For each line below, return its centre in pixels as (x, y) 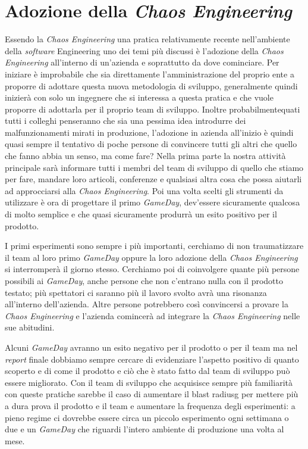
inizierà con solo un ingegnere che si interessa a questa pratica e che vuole (139, 97)
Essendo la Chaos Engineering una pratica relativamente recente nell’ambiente (147, 39)
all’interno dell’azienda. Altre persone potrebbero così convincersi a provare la (147, 304)
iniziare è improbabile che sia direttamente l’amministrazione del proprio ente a (150, 74)
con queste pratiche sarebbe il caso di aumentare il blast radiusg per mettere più (152, 394)
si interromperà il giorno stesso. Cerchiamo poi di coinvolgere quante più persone (152, 269)
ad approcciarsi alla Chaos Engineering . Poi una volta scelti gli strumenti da (144, 190)
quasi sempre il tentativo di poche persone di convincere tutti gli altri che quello (151, 144)
